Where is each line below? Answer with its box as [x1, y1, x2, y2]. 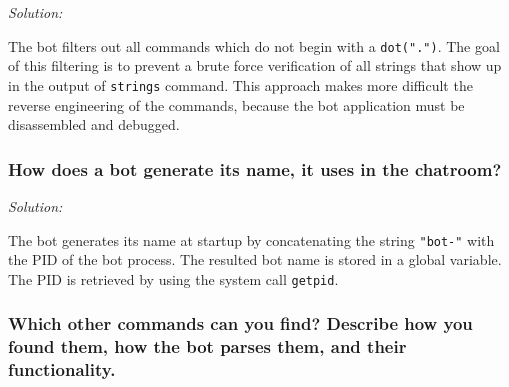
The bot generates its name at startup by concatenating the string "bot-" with [8, 229, 495, 250]
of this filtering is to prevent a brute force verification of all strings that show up [8, 55, 502, 76]
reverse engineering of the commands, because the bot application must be [8, 94, 465, 115]
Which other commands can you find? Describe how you [8, 311, 473, 336]
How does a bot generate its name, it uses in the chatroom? [8, 156, 502, 181]
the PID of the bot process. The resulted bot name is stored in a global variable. [8, 249, 502, 270]
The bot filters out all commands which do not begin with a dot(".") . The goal [8, 35, 500, 56]
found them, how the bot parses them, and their [8, 334, 407, 359]
